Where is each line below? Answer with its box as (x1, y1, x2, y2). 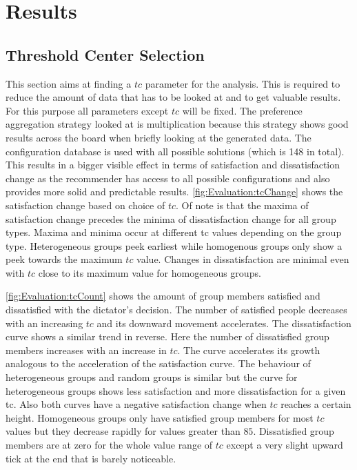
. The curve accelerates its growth (177, 342, 320, 357)
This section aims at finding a (6, 76, 132, 90)
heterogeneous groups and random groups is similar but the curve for (6, 370, 298, 384)
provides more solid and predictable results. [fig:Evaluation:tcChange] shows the (6, 184, 343, 199)
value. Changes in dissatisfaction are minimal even (136, 252, 349, 266)
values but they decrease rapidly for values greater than (6, 424, 241, 438)
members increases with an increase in (6, 342, 167, 357)
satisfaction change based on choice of (6, 197, 165, 212)
